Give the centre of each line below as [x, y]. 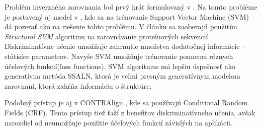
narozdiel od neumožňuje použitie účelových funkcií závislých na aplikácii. [118, 122]
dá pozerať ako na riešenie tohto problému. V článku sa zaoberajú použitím [121, 26]
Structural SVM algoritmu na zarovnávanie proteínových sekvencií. [107, 36]
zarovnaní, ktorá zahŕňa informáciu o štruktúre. [78, 85]
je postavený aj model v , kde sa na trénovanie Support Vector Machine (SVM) [127, 16]
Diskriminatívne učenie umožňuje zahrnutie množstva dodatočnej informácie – [125, 46]
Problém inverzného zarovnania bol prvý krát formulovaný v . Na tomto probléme [131, 7]
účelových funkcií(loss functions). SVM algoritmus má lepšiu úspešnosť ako [120, 66]
